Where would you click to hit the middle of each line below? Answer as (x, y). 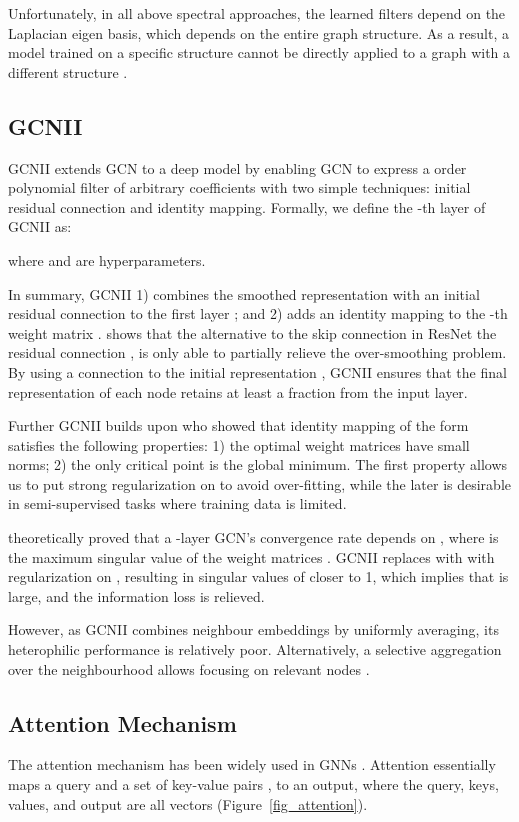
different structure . (68, 71)
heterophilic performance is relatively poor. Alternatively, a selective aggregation (255, 649)
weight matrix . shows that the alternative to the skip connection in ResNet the (252, 332)
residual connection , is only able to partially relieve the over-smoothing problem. (257, 352)
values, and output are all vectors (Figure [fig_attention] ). (188, 803)
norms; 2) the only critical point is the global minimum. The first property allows (258, 464)
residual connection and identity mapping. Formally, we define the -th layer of (247, 206)
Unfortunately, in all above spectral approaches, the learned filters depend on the (257, 13)
